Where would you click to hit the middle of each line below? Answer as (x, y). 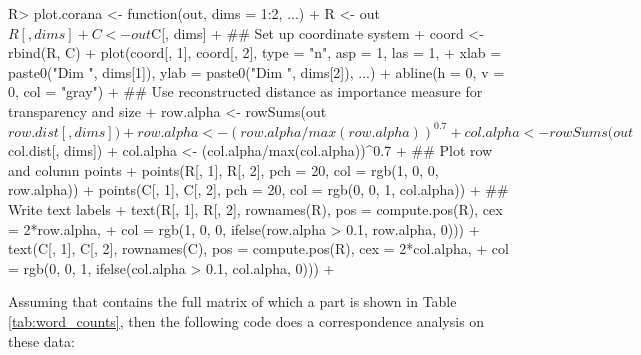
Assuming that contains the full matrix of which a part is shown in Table (232, 301)
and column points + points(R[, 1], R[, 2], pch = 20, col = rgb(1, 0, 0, (223, 169)
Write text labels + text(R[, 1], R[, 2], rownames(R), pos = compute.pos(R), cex (255, 208)
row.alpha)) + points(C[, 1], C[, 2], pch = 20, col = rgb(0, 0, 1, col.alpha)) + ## (258, 189)
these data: (41, 340)
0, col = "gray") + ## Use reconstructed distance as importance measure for (245, 91)
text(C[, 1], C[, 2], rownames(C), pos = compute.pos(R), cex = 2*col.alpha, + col (258, 248)
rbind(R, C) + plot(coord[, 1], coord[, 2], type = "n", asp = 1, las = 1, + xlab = (255, 52)
